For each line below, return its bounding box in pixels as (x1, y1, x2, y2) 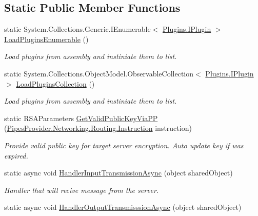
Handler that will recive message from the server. (4, 184, 159, 195)
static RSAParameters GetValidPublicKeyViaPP (4, 112, 158, 123)
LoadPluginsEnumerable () (4, 33, 89, 44)
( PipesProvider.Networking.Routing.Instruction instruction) (4, 123, 192, 133)
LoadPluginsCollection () (16, 78, 95, 89)
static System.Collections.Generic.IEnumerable (4, 24, 151, 34)
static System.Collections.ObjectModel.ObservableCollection (4, 68, 194, 78)
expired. (4, 150, 28, 161)
